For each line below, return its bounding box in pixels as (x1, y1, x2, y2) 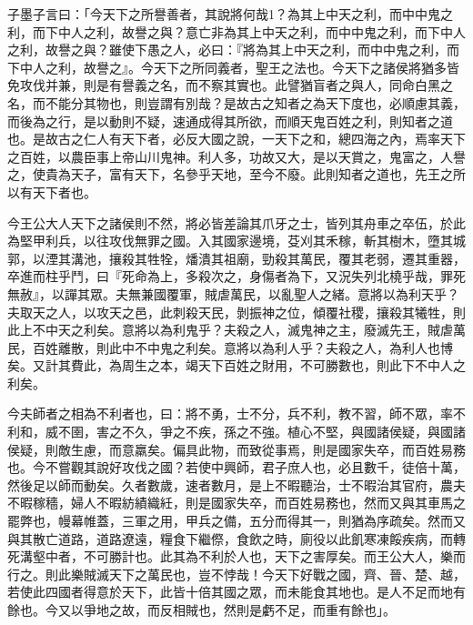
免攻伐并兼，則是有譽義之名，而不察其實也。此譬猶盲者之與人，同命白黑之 (7, 76, 453, 95)
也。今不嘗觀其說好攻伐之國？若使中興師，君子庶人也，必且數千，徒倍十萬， (7, 458, 466, 477)
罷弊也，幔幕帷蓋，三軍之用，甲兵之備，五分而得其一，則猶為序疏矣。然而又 (7, 511, 466, 530)
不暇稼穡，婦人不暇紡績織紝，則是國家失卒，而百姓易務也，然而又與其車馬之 (7, 493, 466, 512)
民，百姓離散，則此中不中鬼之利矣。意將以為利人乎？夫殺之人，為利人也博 (7, 338, 453, 357)
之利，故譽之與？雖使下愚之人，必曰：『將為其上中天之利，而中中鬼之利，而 (7, 40, 459, 59)
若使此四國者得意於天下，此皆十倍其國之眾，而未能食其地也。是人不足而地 (7, 582, 453, 601)
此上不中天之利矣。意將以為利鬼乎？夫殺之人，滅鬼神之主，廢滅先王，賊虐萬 (7, 320, 466, 339)
